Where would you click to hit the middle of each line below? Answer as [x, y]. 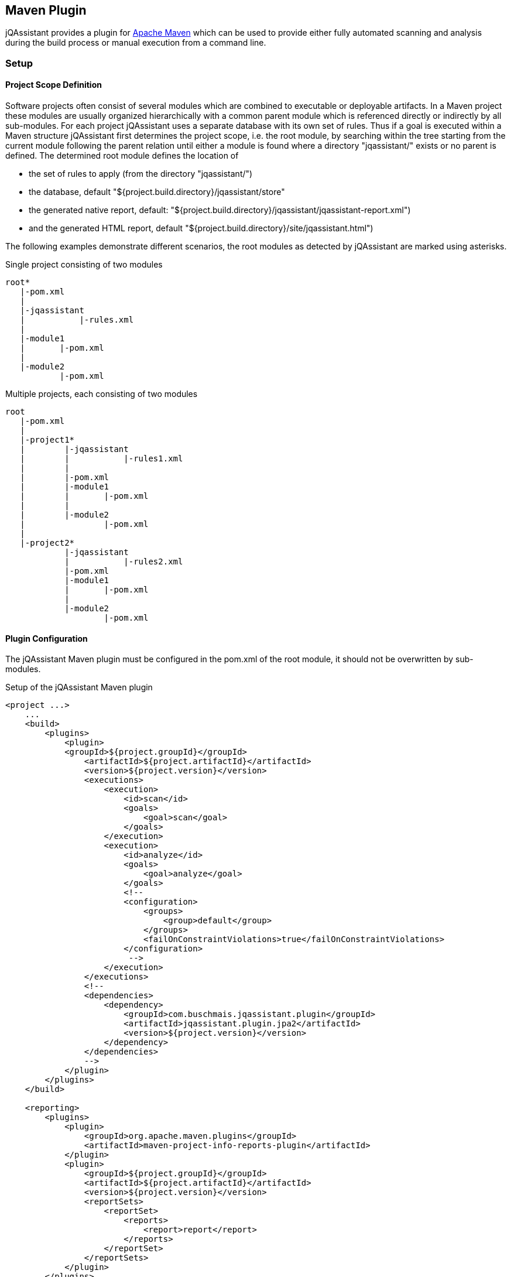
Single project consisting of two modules [84, 265]
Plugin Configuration [47, 638]
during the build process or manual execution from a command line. [136, 43]
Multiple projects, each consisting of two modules [102, 394]
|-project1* [47, 440]
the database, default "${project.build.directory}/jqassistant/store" [157, 192]
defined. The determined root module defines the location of [122, 156]
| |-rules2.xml [124, 562]
